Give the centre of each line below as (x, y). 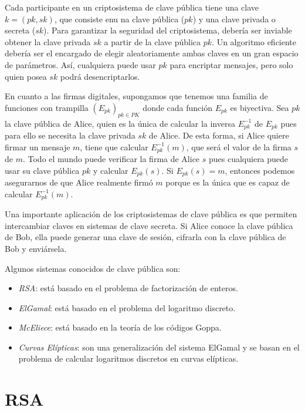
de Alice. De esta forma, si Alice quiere (219, 135)
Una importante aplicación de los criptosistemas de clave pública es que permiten (151, 214)
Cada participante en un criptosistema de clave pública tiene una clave (132, 7)
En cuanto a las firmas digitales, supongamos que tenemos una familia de (136, 96)
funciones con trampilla (47, 107)
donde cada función (178, 107)
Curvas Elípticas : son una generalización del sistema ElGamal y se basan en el (159, 347)
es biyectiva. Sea (260, 107)
